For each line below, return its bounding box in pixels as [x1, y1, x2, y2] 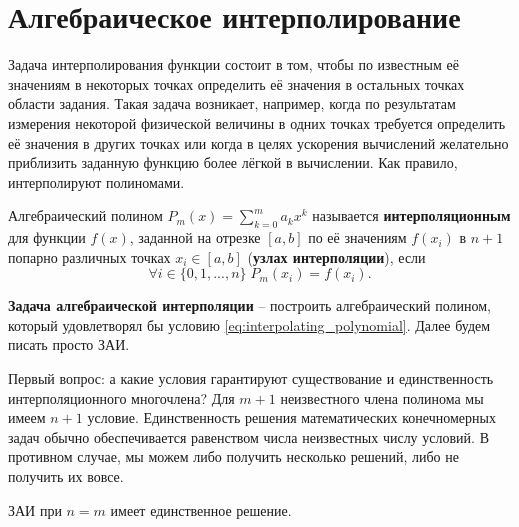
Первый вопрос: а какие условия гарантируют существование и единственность [8, 368, 494, 389]
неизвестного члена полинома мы [280, 387, 484, 408]
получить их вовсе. [8, 466, 124, 487]
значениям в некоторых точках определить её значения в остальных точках [8, 73, 465, 94]
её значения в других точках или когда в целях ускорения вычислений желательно [8, 132, 509, 153]
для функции [8, 227, 86, 248]
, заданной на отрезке [129, 227, 261, 248]
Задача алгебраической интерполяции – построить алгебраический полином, [8, 295, 491, 316]
